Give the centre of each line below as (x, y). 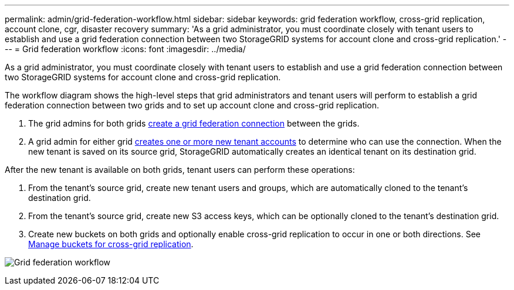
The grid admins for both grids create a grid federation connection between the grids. (194, 123)
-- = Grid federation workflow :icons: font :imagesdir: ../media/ (125, 49)
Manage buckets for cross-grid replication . (111, 244)
